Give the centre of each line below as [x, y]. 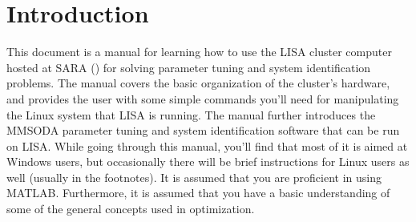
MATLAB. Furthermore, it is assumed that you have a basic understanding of [198, 193]
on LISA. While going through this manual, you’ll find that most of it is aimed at [207, 145]
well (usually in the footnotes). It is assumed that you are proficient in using [194, 177]
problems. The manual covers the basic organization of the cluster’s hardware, [198, 83]
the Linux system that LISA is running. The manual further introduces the [191, 114]
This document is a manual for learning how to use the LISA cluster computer [199, 52]
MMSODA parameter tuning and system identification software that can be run [203, 130]
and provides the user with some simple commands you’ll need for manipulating [203, 98]
